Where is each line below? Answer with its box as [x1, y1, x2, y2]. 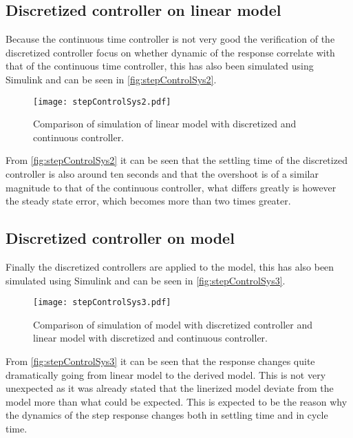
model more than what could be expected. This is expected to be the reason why [6, 394, 347, 408]
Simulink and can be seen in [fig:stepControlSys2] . [6, 72, 217, 86]
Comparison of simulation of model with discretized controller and [33, 317, 313, 331]
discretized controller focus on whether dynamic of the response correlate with [6, 45, 335, 59]
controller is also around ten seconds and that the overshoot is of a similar [6, 167, 319, 181]
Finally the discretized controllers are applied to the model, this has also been [6, 260, 334, 273]
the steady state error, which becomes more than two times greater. [6, 194, 291, 208]
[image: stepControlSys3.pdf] [33, 298, 171, 308]
